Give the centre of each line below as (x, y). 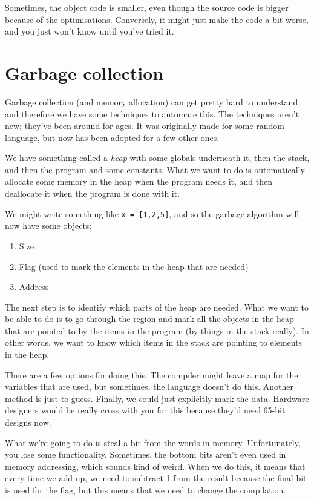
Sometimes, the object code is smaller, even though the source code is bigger (147, 7)
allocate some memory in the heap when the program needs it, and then (139, 181)
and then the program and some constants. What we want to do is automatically (155, 169)
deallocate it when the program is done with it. (93, 193)
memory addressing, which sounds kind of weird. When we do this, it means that (155, 466)
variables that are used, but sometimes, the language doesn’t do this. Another (149, 387)
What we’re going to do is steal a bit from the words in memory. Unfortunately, (153, 442)
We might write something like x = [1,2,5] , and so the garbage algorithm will (152, 213)
